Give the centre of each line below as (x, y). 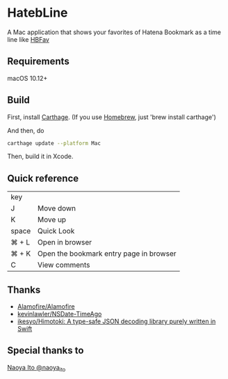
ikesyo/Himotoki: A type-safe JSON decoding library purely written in (116, 321)
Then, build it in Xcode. (40, 156)
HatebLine (38, 13)
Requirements (38, 62)
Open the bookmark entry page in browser (107, 254)
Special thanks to (46, 351)
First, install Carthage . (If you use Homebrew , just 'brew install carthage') (112, 117)
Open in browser (65, 242)
